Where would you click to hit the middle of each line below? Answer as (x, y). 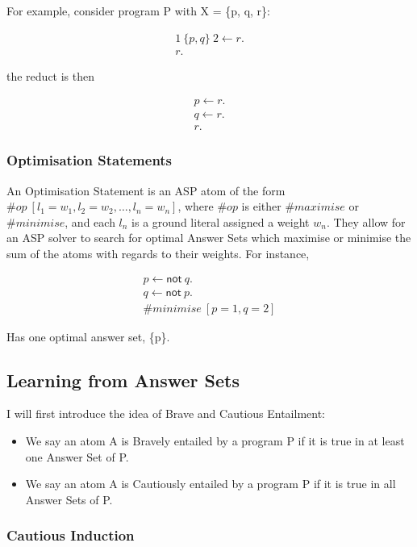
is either (261, 206)
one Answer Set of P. (77, 456)
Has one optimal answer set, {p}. (88, 336)
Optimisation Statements (90, 160)
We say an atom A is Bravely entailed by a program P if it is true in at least (215, 441)
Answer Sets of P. (69, 499)
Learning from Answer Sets (123, 380)
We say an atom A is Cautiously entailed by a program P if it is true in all (211, 484)
